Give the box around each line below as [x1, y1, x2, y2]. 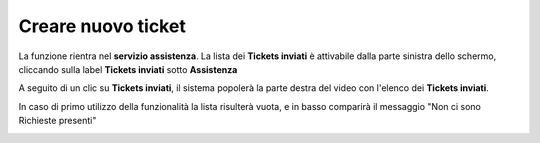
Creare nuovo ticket [18, 15, 187, 37]
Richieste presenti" [18, 115, 97, 127]
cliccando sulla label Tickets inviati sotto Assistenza [18, 63, 238, 75]
